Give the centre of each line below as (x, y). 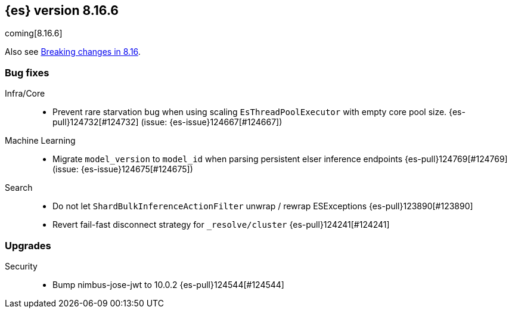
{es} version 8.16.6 (62, 10)
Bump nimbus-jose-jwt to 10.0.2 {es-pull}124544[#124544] (168, 284)
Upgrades (28, 245)
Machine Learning (40, 141)
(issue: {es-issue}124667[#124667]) (212, 122)
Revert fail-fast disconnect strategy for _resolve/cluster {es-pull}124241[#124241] (221, 225)
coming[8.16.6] (34, 33)
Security (21, 266)
